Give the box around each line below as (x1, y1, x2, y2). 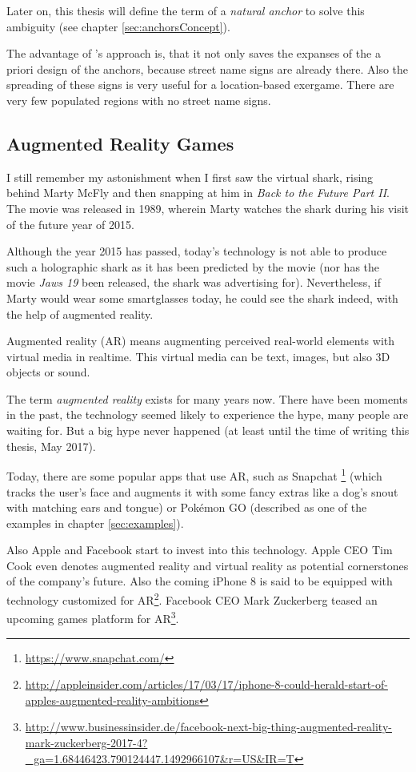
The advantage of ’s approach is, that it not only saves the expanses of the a (6, 45, 381, 62)
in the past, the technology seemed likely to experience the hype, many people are (6, 406, 409, 423)
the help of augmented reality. (6, 305, 154, 322)
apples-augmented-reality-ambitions (25, 691, 199, 708)
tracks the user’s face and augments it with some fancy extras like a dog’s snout (6, 483, 398, 500)
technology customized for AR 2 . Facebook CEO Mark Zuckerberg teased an (6, 589, 378, 608)
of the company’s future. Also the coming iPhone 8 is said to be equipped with (6, 573, 393, 589)
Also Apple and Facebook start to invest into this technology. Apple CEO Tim (6, 541, 393, 558)
